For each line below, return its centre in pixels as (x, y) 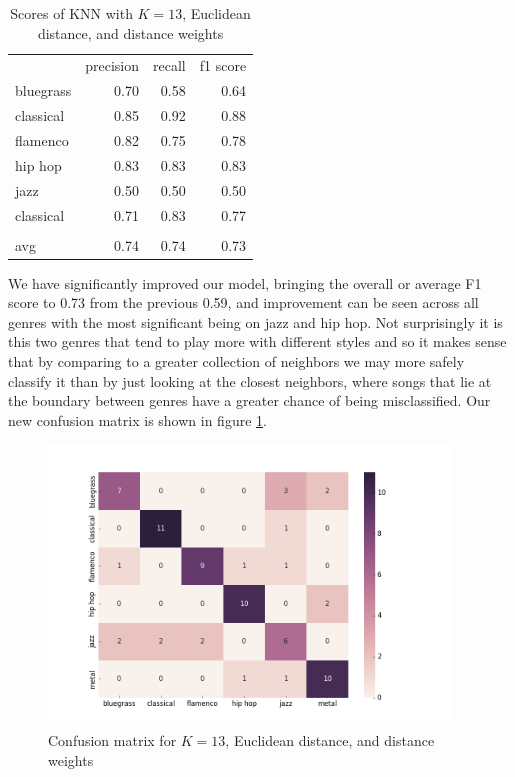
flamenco (42, 139)
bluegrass (43, 90)
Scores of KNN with (71, 13)
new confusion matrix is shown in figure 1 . (137, 419)
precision (112, 65)
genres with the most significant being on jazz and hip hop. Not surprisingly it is (255, 321)
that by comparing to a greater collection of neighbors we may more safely (236, 361)
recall (169, 65)
